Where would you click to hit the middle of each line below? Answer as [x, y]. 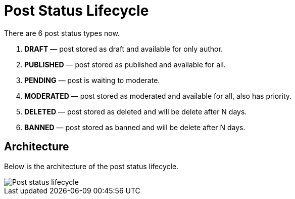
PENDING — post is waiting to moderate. [92, 80]
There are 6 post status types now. [62, 33]
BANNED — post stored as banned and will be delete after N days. [135, 127]
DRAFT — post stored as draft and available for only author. [124, 49]
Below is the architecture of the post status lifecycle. [91, 166]
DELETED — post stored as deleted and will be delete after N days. [136, 111]
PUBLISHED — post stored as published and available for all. [125, 64]
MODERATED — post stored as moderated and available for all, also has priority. [158, 96]
